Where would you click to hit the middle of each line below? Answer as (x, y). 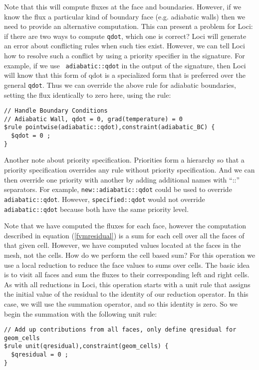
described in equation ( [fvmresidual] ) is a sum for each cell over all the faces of (124, 235)
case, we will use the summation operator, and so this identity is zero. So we (121, 303)
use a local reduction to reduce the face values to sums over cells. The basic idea (127, 265)
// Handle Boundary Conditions (56, 111)
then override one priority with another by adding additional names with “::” (122, 179)
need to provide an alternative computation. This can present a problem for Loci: (129, 26)
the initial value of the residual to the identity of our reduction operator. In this (126, 294)
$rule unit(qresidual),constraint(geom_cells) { (86, 346)
